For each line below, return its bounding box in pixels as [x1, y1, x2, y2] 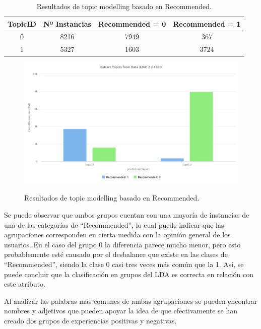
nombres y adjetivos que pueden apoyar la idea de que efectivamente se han [4, 305, 238, 316]
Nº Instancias [43, 18, 91, 29]
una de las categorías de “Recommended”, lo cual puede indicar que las [4, 219, 224, 230]
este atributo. [4, 279, 45, 289]
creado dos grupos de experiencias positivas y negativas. [4, 315, 177, 325]
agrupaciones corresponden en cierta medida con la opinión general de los [4, 229, 231, 240]
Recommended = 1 [173, 18, 241, 29]
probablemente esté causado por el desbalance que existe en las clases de [4, 249, 228, 259]
